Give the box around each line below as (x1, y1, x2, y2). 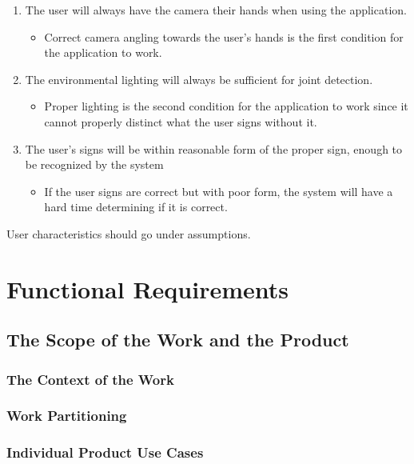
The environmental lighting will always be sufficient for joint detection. (25, 70, 373, 87)
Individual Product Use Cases (6, 442, 204, 462)
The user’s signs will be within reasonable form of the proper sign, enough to (25, 140, 403, 157)
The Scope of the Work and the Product (6, 327, 349, 352)
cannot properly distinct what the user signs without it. (44, 113, 317, 130)
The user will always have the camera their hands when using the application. (25, 2, 407, 18)
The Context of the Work (6, 369, 174, 389)
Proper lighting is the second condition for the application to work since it (44, 98, 408, 114)
